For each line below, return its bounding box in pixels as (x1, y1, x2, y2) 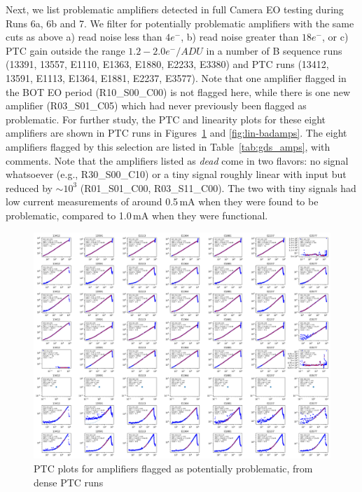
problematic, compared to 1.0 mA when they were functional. (6, 207, 268, 222)
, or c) (322, 29, 349, 44)
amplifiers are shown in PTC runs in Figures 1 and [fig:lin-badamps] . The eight (6, 125, 347, 140)
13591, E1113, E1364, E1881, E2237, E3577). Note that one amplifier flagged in (6, 70, 347, 85)
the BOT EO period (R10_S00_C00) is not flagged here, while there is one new (6, 84, 350, 99)
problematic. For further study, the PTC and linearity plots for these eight (6, 111, 326, 126)
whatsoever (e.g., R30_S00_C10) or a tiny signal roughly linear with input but (6, 167, 347, 182)
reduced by (6, 180, 53, 195)
